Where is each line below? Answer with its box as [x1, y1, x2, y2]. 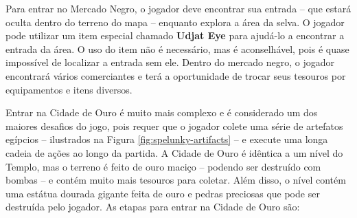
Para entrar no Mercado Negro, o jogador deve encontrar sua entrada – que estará [5, 1, 352, 15]
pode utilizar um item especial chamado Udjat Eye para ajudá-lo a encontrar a [5, 28, 345, 43]
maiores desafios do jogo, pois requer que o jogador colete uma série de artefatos [5, 118, 343, 133]
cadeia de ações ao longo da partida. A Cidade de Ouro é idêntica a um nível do [5, 145, 343, 160]
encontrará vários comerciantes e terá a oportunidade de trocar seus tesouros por [5, 68, 346, 83]
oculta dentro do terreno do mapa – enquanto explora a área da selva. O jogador [5, 14, 345, 29]
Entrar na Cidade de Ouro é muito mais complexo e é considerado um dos [5, 105, 318, 120]
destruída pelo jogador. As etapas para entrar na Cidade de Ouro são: [5, 199, 300, 214]
